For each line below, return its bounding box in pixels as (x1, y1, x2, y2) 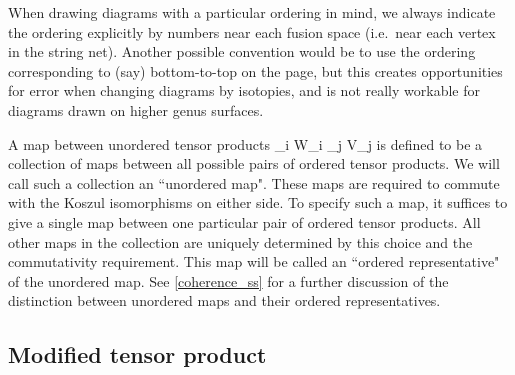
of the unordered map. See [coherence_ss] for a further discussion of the (8, 270, 449, 291)
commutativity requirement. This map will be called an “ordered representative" (8, 251, 500, 272)
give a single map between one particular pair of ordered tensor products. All (8, 211, 481, 232)
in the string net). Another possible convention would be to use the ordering (8, 41, 476, 62)
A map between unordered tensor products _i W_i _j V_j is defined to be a (8, 133, 483, 154)
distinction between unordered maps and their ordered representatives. (8, 290, 441, 311)
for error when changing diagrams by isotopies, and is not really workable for (8, 80, 480, 101)
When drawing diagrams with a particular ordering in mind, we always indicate (8, 2, 496, 22)
